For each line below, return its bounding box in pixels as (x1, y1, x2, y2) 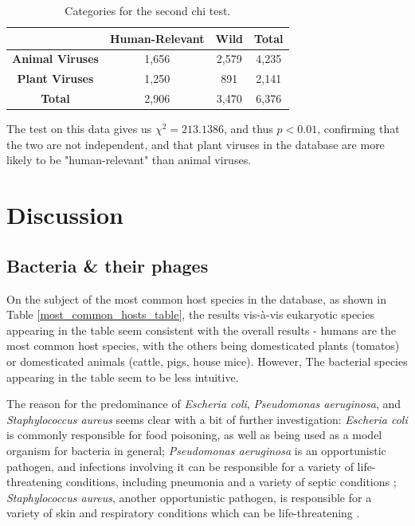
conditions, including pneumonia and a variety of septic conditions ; (65, 473, 397, 490)
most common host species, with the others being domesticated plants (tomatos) (6, 337, 400, 354)
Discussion (6, 198, 123, 231)
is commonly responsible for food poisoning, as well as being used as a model (6, 426, 382, 443)
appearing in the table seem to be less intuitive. (6, 368, 239, 385)
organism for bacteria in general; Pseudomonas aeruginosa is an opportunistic (6, 442, 386, 458)
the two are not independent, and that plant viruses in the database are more (6, 135, 385, 152)
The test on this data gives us (6, 120, 152, 137)
